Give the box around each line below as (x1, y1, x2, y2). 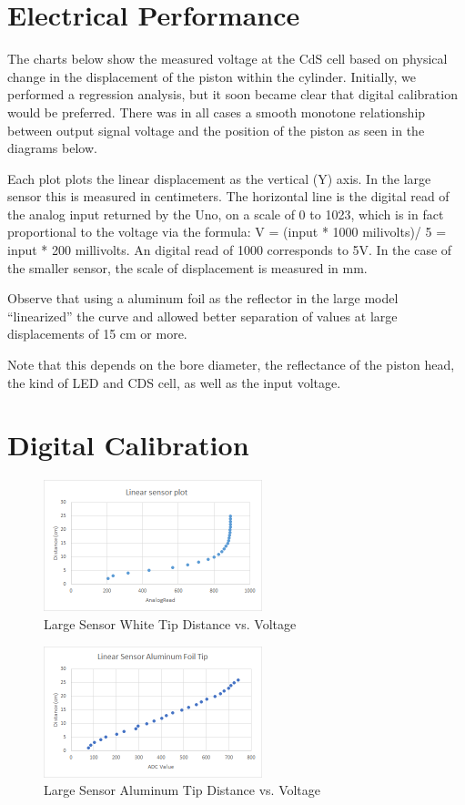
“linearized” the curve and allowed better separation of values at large (7, 306, 398, 325)
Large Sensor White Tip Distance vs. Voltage (44, 614, 297, 633)
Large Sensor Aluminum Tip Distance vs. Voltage (44, 780, 321, 800)
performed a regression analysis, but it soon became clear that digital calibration (7, 85, 458, 104)
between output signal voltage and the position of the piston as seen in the (7, 120, 425, 139)
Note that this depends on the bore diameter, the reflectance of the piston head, (7, 355, 455, 374)
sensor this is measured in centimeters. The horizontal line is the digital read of (7, 187, 450, 206)
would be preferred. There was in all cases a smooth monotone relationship (7, 102, 426, 121)
